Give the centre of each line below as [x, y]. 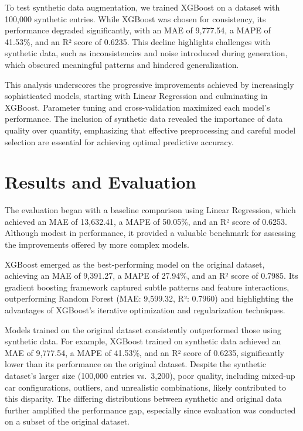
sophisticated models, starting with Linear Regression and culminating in [136, 96]
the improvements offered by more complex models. [97, 244]
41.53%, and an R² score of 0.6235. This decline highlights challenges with [138, 41]
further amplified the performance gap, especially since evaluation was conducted [150, 410]
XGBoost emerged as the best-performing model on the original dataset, [135, 264]
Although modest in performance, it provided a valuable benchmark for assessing [150, 233]
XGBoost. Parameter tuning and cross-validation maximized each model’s [137, 107]
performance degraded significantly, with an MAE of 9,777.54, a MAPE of [138, 30]
